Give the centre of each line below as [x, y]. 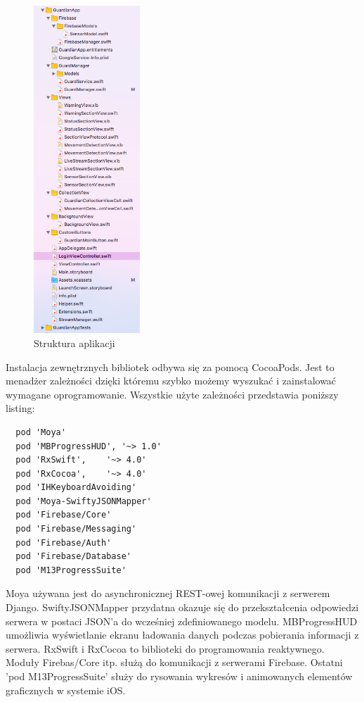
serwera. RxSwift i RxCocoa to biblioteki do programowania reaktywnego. [165, 648]
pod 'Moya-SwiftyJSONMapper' [84, 501]
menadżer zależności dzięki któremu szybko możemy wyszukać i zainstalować [171, 381]
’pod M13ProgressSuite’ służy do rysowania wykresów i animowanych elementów [179, 676]
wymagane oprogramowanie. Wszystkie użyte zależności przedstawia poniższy [172, 394]
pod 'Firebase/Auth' [64, 543]
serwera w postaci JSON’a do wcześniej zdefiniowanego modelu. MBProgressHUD [182, 621]
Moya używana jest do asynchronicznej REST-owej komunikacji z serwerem [168, 593]
